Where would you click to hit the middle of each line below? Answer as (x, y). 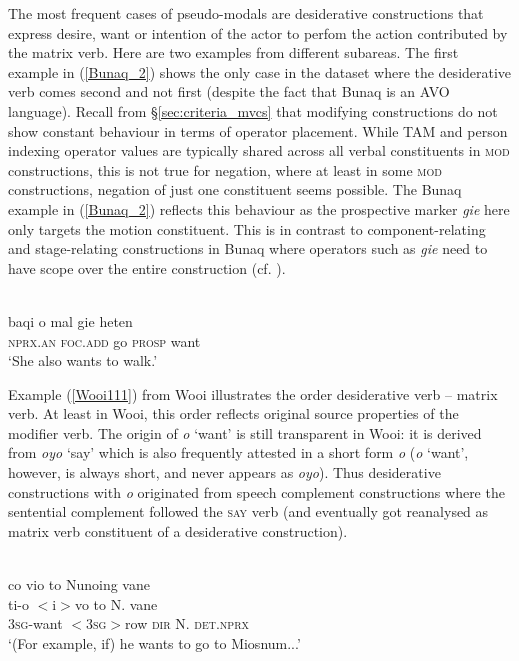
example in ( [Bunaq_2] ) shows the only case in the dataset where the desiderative (260, 71)
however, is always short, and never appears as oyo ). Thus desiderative (224, 472)
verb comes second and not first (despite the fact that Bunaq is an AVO (229, 91)
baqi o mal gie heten (70, 320)
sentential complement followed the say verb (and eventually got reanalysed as (248, 511)
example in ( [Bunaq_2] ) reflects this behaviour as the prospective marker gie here (259, 208)
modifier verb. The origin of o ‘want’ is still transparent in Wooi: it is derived (245, 432)
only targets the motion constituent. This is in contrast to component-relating (247, 228)
